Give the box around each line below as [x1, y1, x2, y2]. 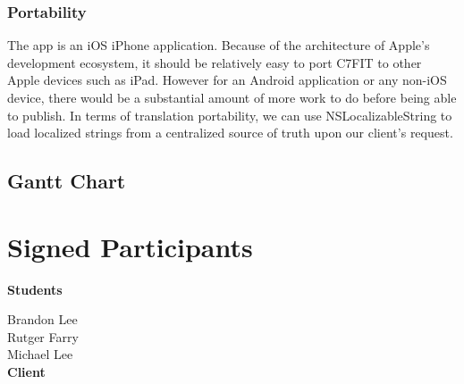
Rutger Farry [7, 327, 79, 346]
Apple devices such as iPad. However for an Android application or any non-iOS [7, 71, 447, 89]
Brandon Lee [7, 310, 78, 329]
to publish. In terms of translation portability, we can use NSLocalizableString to [7, 105, 452, 124]
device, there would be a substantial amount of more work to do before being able [7, 88, 457, 106]
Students [7, 280, 63, 298]
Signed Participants [7, 228, 253, 264]
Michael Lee [7, 345, 73, 363]
